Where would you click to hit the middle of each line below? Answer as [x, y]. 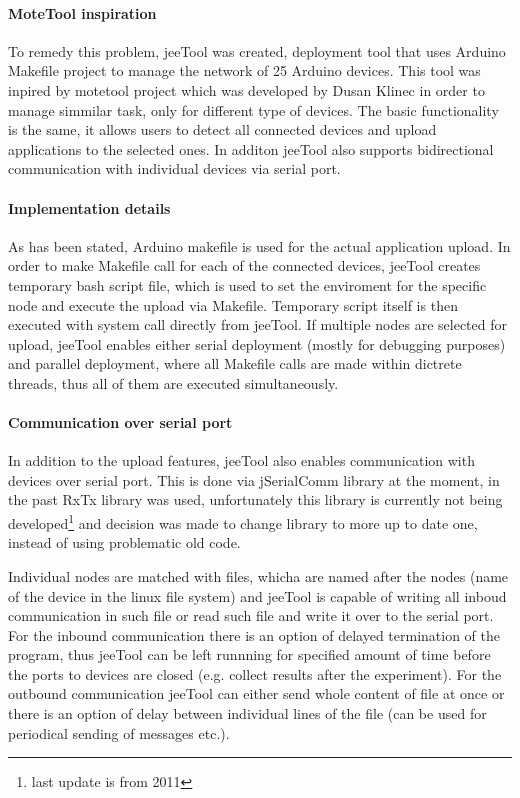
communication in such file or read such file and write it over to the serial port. [251, 615]
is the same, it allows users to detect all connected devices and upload [222, 129]
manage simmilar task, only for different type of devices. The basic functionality [253, 109]
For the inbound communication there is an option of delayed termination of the [254, 634]
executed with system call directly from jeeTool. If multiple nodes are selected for [257, 324]
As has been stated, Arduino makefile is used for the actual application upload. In [259, 245]
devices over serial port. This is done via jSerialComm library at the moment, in [254, 479]
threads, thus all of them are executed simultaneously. [173, 382]
